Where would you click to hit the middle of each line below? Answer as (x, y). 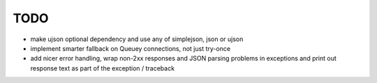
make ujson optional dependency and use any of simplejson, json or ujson (137, 39)
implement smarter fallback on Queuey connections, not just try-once (130, 48)
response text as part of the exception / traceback (102, 68)
